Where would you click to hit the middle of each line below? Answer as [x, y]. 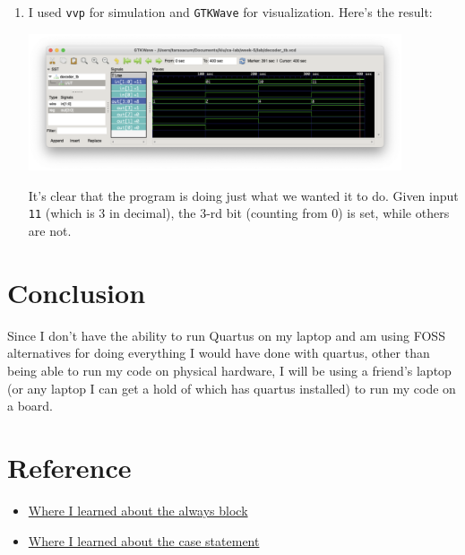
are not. [50, 231]
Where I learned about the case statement [144, 540]
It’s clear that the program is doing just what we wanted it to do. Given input [243, 195]
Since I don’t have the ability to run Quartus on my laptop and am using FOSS [226, 335]
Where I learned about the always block [138, 510]
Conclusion [77, 292]
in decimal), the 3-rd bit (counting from [219, 213]
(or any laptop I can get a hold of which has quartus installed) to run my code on [232, 388]
